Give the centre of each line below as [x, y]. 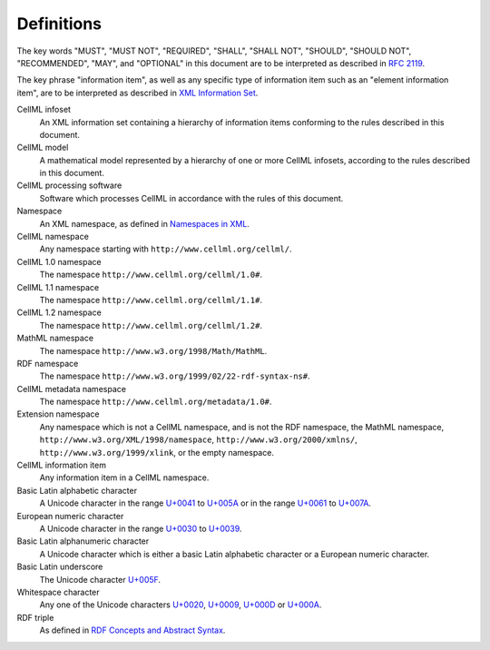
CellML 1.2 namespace [59, 312]
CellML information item [61, 465]
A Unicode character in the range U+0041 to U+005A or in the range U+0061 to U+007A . [206, 503]
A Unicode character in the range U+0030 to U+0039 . [141, 528]
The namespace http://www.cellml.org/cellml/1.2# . [151, 325]
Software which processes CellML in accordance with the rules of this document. [191, 198]
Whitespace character [58, 592]
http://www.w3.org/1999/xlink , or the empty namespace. [157, 452]
